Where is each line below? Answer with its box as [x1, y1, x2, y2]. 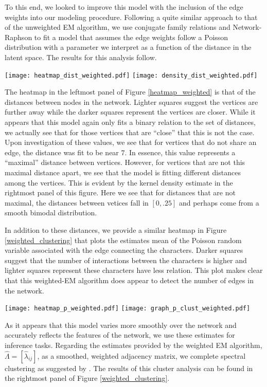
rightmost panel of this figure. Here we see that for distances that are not [5, 187, 236, 198]
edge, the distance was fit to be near [5, 146, 119, 157]
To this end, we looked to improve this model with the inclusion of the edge [5, 2, 243, 12]
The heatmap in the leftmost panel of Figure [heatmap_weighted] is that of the [5, 86, 256, 97]
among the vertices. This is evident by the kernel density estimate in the [5, 177, 233, 188]
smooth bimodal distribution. [5, 207, 97, 218]
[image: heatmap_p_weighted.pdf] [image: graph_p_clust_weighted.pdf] [5, 305, 251, 312]
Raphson [5, 31, 32, 42]
